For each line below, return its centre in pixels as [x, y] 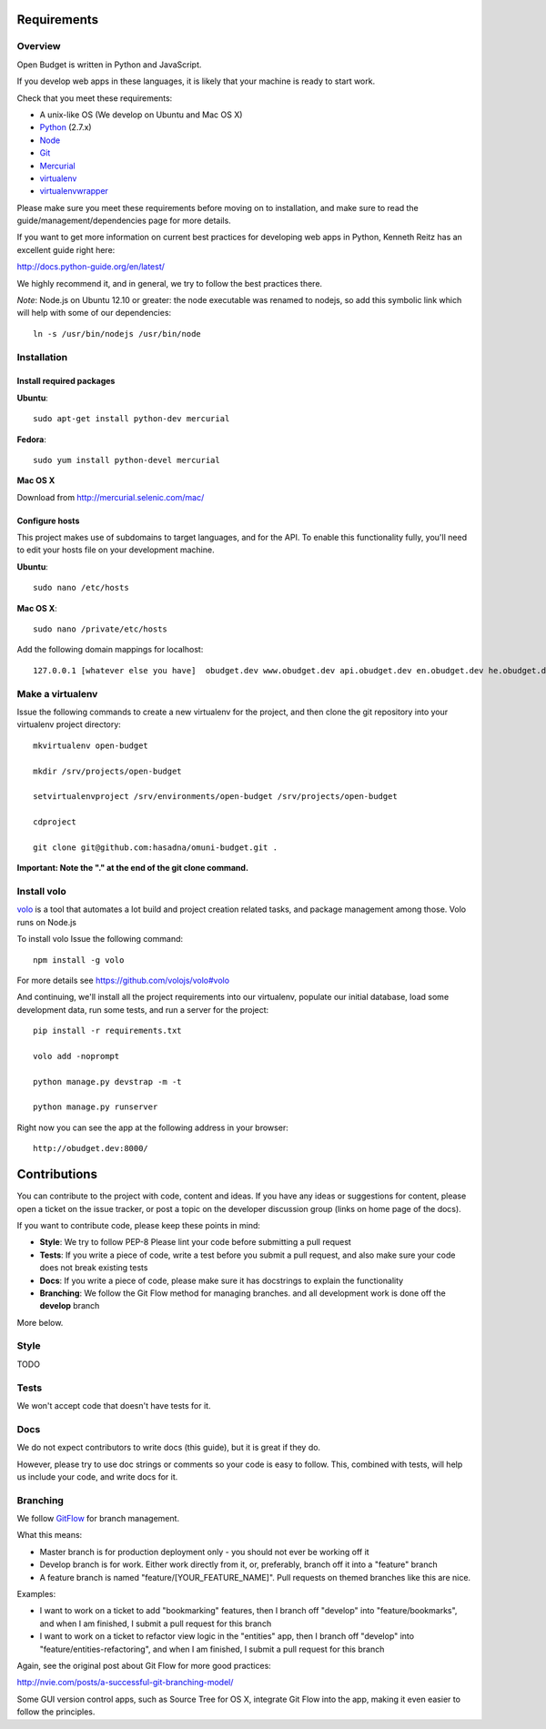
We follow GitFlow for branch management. [98, 1519]
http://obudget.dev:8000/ [91, 1148]
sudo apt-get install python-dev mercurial [131, 419]
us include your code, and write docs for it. [97, 1476]
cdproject [55, 822]
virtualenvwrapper [74, 191]
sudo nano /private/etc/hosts [101, 629]
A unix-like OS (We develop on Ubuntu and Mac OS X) [141, 115]
